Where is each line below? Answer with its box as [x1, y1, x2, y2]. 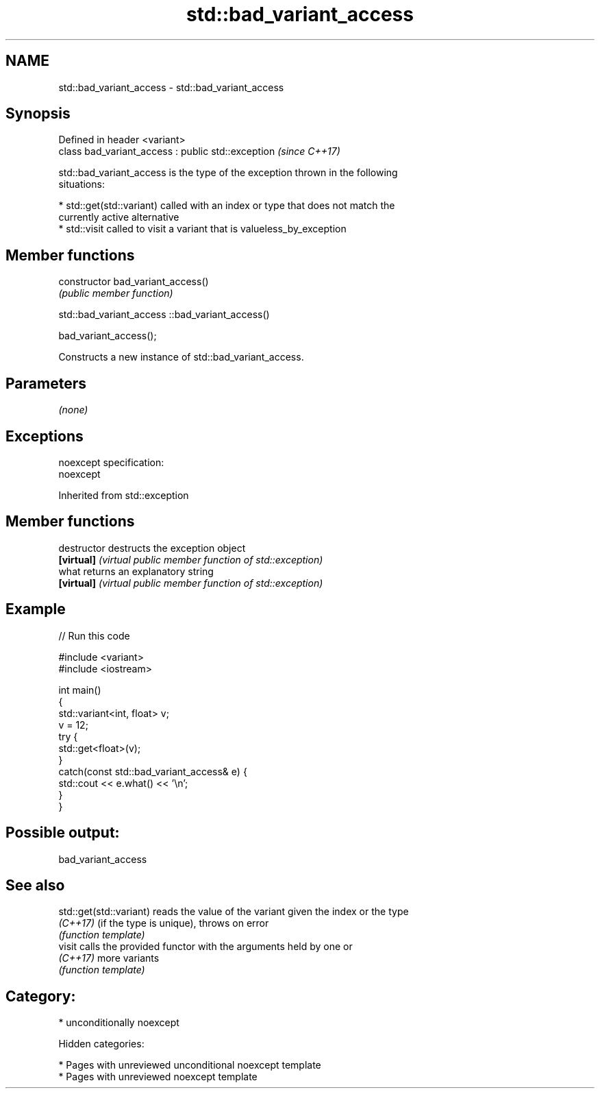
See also [5, 876, 65, 894]
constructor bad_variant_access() [58, 276, 209, 288]
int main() [58, 683, 101, 696]
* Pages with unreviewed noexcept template [58, 1071, 258, 1083]
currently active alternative [58, 211, 179, 223]
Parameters [5, 374, 86, 392]
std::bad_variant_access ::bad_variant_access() [58, 308, 270, 321]
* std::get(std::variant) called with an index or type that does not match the [58, 199, 395, 212]
